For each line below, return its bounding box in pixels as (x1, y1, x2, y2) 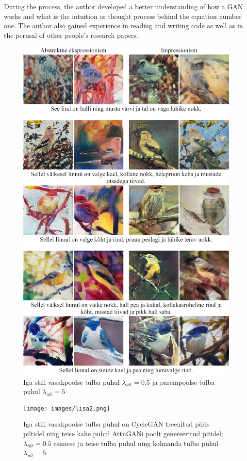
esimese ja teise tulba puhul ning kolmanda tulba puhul (53, 438, 218, 448)
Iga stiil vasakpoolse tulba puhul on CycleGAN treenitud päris (23, 419, 210, 429)
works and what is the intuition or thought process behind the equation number (4, 11, 242, 21)
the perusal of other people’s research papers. (4, 30, 139, 40)
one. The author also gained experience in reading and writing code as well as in (4, 20, 243, 31)
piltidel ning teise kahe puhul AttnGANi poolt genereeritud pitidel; (23, 428, 223, 439)
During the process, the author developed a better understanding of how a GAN (4, 1, 243, 11)
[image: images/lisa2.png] (23, 405, 110, 412)
